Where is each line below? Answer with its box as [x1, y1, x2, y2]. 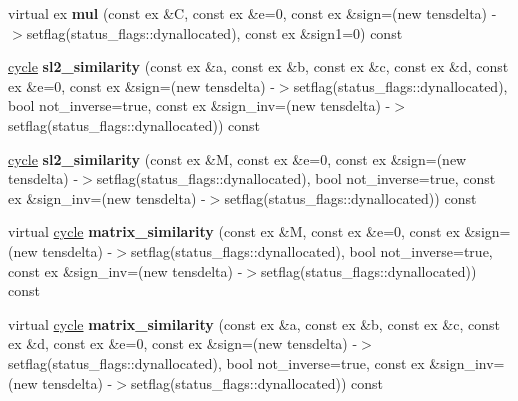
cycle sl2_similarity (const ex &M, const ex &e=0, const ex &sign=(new [8, 148, 467, 169]
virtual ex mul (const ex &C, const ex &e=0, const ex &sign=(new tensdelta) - [8, 3, 497, 23]
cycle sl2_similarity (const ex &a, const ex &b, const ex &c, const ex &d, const [8, 56, 509, 77]
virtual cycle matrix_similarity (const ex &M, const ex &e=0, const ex [8, 221, 460, 242]
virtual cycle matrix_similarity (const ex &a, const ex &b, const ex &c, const [8, 313, 500, 334]
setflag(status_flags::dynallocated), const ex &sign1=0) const [26, 22, 403, 43]
